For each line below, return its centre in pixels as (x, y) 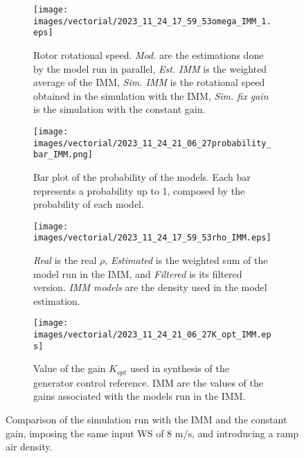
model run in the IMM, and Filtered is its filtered (138, 273)
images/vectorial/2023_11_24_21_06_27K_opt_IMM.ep (152, 335)
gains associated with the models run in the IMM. (140, 396)
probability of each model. (89, 204)
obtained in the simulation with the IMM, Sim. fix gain (151, 95)
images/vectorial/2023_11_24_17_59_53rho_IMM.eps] (152, 238)
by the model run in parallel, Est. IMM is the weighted (150, 68)
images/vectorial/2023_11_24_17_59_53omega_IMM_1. (152, 21)
